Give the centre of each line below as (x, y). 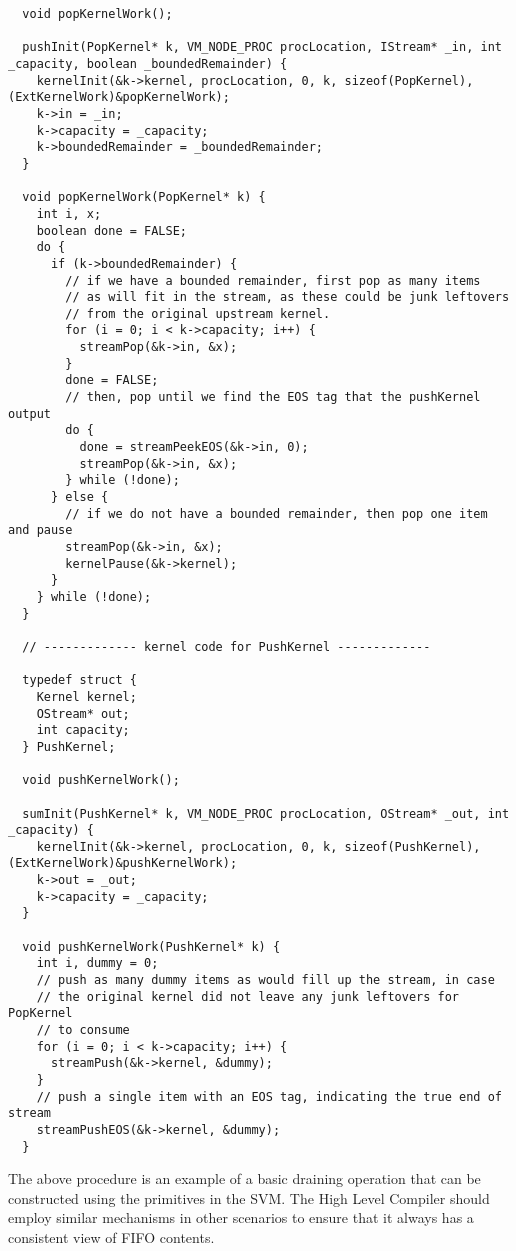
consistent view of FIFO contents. (111, 1237)
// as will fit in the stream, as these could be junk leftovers (287, 297)
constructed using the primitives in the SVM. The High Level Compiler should (249, 1197)
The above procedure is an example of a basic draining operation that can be (244, 1178)
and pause (40, 530)
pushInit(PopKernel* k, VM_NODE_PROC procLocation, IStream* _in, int (262, 47)
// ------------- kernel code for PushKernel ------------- (226, 646)
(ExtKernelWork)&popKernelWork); (119, 97)
